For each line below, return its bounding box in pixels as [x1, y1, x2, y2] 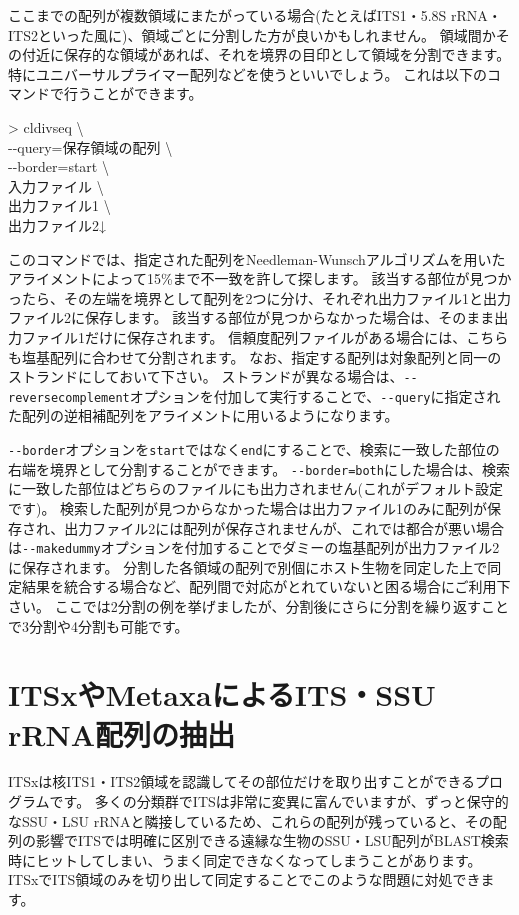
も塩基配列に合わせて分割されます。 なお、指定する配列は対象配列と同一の [8, 346, 502, 367]
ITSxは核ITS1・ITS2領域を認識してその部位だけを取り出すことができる [8, 771, 476, 792]
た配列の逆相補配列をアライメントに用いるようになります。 [8, 405, 399, 426]
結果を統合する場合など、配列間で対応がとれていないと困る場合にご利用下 [21, 576, 511, 597]
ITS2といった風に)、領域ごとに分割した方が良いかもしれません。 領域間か [8, 24, 496, 45]
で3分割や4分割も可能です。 [8, 615, 189, 636]
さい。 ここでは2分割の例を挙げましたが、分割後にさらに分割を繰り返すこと [8, 595, 510, 616]
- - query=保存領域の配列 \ [8, 136, 173, 157]
